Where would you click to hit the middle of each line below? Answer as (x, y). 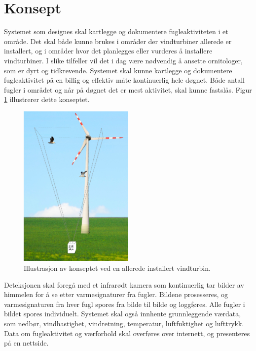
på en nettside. (26, 343)
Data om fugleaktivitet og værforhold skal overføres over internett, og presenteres (127, 333)
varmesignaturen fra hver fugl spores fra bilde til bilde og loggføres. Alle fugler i (125, 304)
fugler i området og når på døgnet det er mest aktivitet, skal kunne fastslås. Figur (128, 89)
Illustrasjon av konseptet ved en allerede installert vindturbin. (117, 268)
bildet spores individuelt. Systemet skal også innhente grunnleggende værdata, (123, 314)
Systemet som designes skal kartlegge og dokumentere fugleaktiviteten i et (116, 31)
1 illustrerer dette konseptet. (47, 99)
